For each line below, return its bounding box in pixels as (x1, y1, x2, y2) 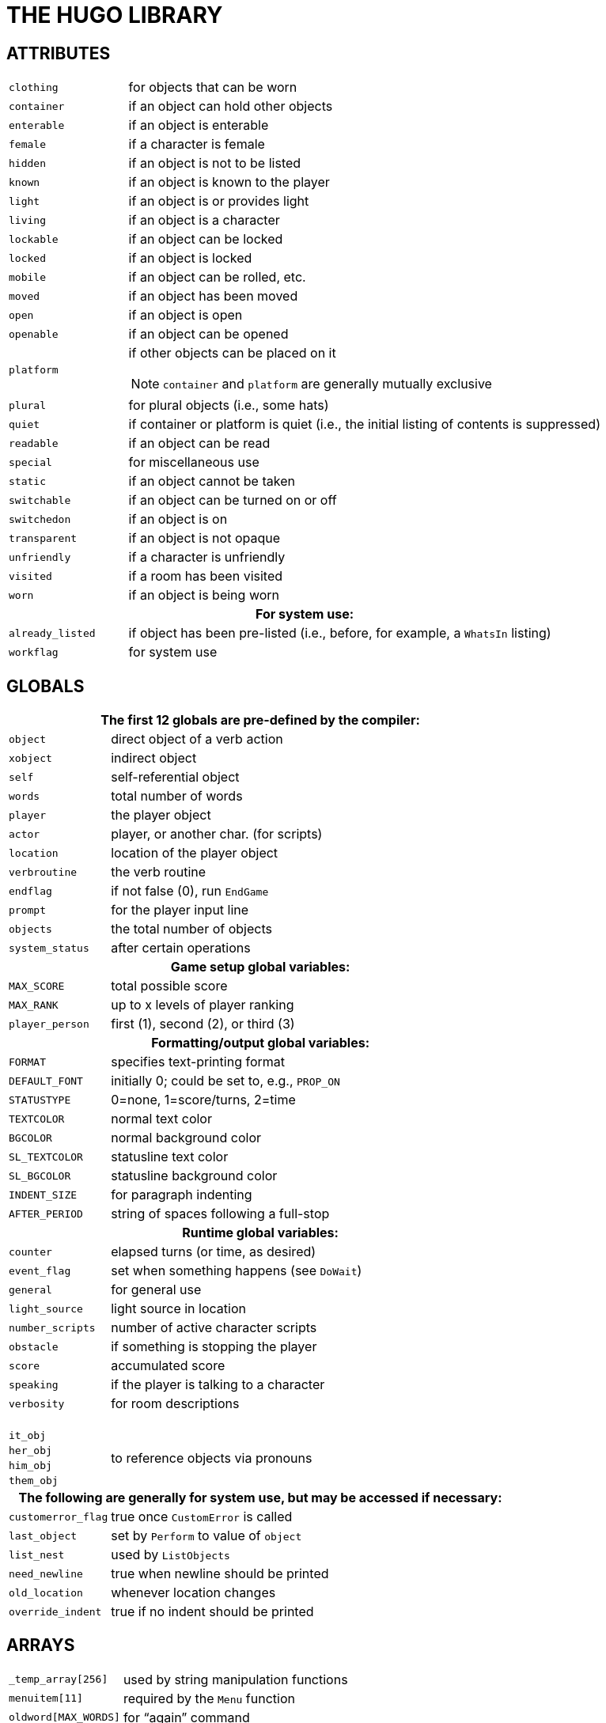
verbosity (9, 1397, 65, 1410)
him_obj (9, 1460, 52, 1472)
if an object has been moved (128, 288, 298, 305)
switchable (9, 494, 71, 506)
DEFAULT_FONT (9, 1074, 83, 1087)
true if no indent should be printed (111, 1604, 314, 1620)
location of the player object (111, 845, 278, 861)
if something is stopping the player (111, 1339, 317, 1355)
